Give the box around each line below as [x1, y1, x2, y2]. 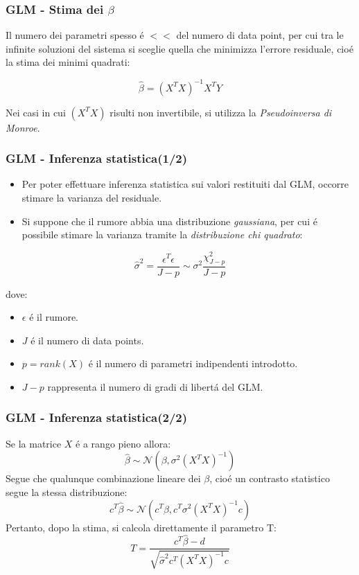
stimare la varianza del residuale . [21, 190, 162, 204]
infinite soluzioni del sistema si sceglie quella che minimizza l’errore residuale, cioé [6, 41, 353, 55]
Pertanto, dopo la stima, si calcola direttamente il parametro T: [6, 520, 277, 534]
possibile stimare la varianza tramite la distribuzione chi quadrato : [21, 227, 303, 242]
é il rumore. [29, 310, 79, 324]
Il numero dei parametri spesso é [6, 28, 144, 42]
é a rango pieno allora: [76, 436, 171, 450]
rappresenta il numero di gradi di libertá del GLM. [47, 379, 263, 393]
